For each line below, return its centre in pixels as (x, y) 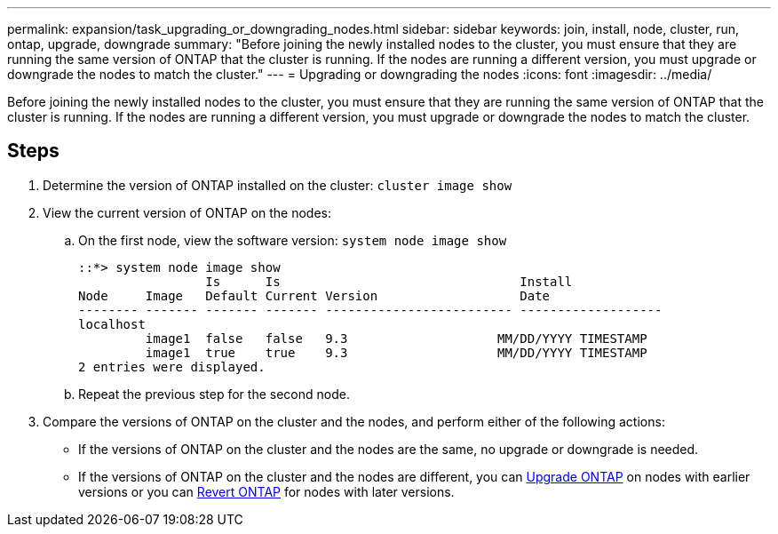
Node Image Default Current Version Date (314, 295)
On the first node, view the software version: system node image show (293, 240)
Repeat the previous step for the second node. (214, 394)
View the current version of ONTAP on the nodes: (187, 212)
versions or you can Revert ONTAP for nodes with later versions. (266, 491)
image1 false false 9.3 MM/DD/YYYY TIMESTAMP (396, 338)
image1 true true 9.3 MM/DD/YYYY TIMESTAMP (396, 352)
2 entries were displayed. (172, 367)
